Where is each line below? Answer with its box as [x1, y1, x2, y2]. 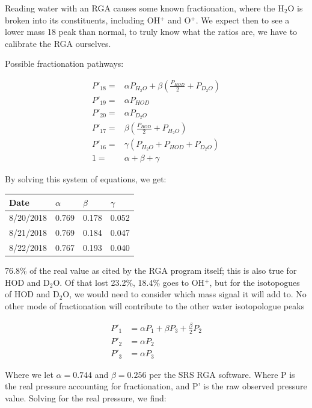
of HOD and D [5, 288, 60, 300]
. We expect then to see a [195, 13, 290, 26]
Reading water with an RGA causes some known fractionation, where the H [5, 2, 284, 14]
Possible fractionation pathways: [5, 57, 124, 70]
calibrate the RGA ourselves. [5, 37, 111, 49]
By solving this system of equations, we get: [5, 173, 167, 185]
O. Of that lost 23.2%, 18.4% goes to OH [53, 276, 205, 288]
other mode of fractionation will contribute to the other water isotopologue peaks [5, 299, 305, 312]
